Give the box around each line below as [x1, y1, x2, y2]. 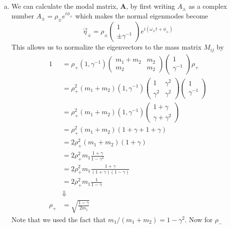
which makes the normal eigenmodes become [75, 10, 208, 20]
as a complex [188, 1, 227, 11]
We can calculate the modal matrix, [11, 1, 118, 11]
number [11, 10, 34, 20]
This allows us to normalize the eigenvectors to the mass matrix [11, 42, 202, 52]
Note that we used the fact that [11, 214, 106, 224]
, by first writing [126, 1, 175, 11]
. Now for [184, 214, 213, 224]
